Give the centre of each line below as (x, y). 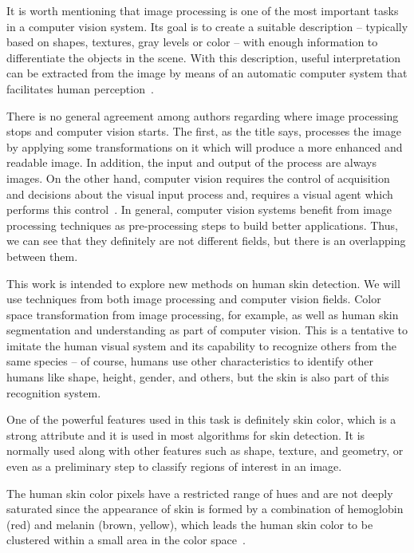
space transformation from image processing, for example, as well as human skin (203, 314)
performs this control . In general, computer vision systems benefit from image (199, 209)
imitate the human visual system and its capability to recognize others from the (201, 345)
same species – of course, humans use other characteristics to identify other (190, 361)
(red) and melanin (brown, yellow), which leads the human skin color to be (190, 524)
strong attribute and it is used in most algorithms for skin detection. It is (186, 434)
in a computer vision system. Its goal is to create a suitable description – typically (207, 26)
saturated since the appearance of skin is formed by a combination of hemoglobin (205, 509)
